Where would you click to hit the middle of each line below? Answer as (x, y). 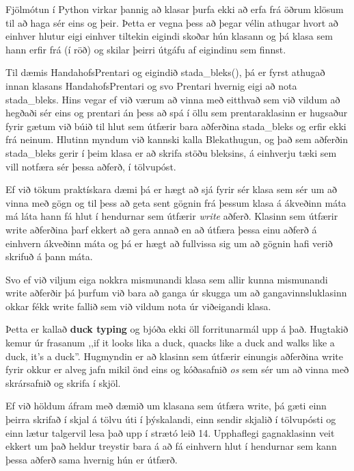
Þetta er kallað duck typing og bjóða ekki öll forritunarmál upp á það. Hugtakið (177, 329)
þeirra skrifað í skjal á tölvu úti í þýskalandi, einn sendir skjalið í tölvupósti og (171, 419)
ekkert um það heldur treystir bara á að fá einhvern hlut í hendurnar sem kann (171, 446)
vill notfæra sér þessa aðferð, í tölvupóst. (91, 166)
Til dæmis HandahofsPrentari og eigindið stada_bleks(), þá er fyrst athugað (165, 72)
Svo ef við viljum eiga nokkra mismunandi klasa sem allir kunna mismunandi (167, 279)
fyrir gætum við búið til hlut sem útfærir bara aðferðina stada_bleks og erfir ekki (176, 126)
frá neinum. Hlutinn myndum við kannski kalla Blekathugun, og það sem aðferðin (177, 139)
